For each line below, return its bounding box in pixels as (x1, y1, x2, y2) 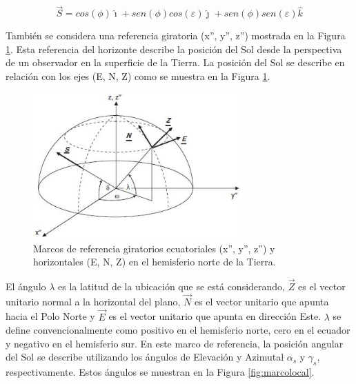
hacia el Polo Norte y (6, 309, 95, 323)
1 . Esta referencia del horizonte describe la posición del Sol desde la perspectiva (6, 41, 342, 56)
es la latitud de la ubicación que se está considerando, (58, 279, 285, 294)
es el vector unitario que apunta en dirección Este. (108, 309, 322, 323)
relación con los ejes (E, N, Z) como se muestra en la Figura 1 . (6, 69, 270, 83)
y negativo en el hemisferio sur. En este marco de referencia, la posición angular (6, 336, 344, 350)
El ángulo (6, 279, 46, 294)
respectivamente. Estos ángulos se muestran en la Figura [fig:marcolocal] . (6, 365, 315, 379)
